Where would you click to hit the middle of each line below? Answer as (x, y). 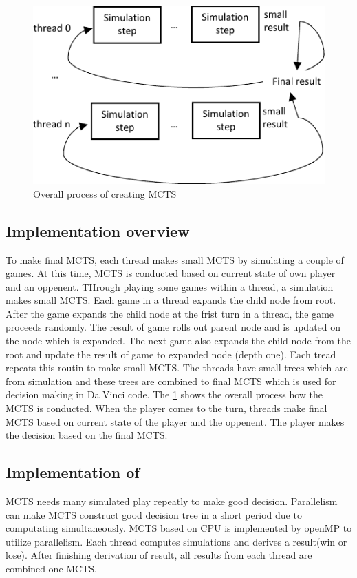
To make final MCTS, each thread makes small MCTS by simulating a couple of (175, 259)
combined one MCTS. (51, 568)
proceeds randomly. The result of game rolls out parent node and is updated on (173, 327)
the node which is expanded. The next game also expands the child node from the (178, 341)
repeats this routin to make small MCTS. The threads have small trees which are (177, 368)
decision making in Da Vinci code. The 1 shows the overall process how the (164, 394)
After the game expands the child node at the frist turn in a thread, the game (170, 313)
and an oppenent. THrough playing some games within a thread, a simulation (170, 286)
